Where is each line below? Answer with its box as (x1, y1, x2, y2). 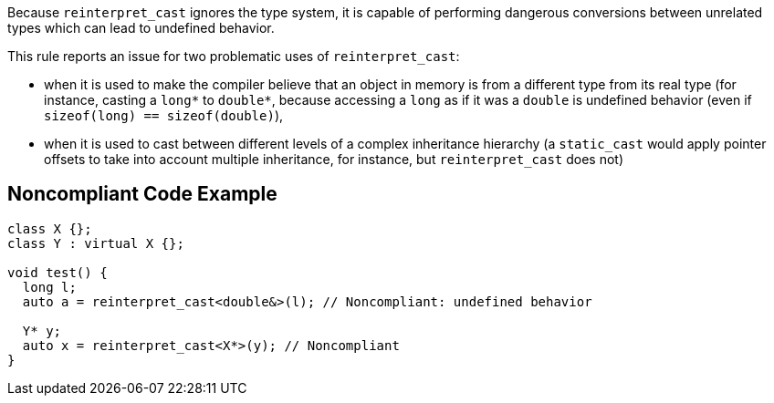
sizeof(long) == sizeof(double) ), (44, 108, 284, 123)
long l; (22, 279, 77, 294)
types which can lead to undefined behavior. (7, 20, 275, 36)
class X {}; (7, 221, 92, 236)
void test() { (7, 264, 108, 280)
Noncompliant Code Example (7, 182, 277, 206)
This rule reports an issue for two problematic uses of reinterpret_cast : (7, 48, 460, 64)
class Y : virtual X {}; (7, 235, 184, 251)
